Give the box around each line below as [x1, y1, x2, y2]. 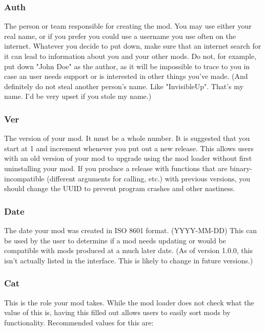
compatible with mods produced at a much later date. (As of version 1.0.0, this [4, 245, 253, 256]
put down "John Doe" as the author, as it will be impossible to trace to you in [4, 60, 250, 71]
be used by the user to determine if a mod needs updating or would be [4, 235, 226, 245]
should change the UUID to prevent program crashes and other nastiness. [4, 183, 235, 194]
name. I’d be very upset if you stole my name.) [4, 91, 152, 101]
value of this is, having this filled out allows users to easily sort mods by [4, 307, 231, 318]
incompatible [4, 173, 45, 183]
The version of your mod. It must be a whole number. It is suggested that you [4, 133, 250, 143]
